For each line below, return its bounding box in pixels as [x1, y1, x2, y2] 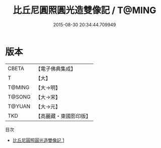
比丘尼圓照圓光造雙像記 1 [12, 137, 64, 143]
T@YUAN [8, 103, 31, 110]
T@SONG [8, 93, 31, 100]
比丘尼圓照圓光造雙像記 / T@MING [13, 5, 156, 16]
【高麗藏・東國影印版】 [35, 112, 92, 119]
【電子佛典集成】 [35, 65, 76, 72]
